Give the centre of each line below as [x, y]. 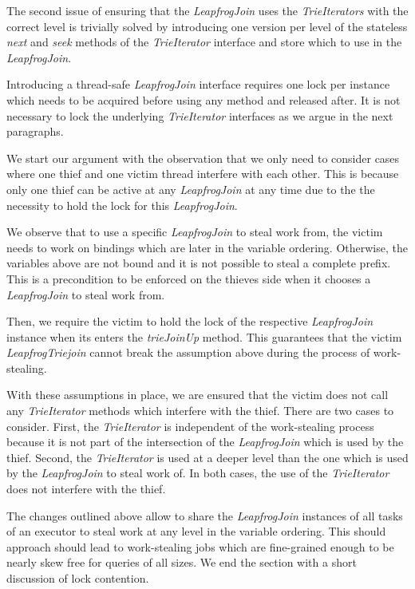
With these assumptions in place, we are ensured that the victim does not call [198, 395]
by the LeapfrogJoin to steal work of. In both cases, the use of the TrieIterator [198, 473]
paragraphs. [35, 131]
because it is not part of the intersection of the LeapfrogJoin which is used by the [205, 442]
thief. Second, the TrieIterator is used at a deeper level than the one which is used [207, 457]
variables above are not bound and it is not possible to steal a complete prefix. [199, 263]
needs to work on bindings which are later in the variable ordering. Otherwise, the [207, 247]
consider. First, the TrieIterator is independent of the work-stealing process [190, 426]
